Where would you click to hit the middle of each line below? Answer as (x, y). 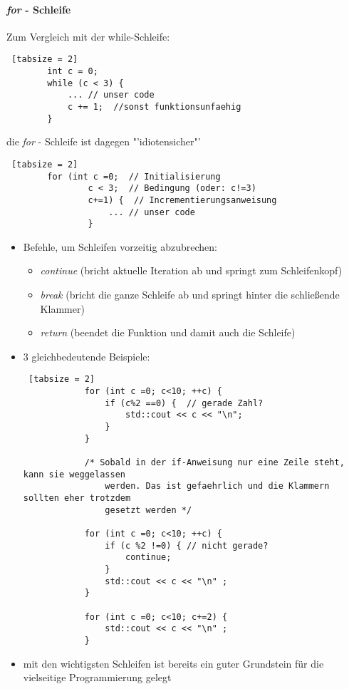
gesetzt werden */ (149, 510)
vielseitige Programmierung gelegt (97, 677)
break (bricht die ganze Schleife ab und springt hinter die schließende (190, 295)
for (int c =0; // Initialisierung (134, 176)
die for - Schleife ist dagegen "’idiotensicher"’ (104, 141)
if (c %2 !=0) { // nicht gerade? (187, 545)
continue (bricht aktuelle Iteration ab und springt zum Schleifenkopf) (191, 270)
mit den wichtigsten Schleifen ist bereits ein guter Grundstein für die (173, 663)
